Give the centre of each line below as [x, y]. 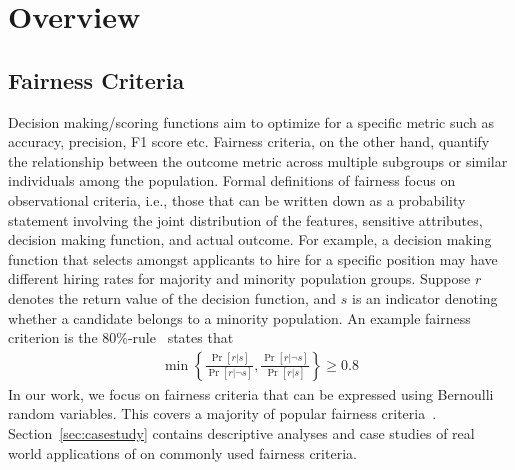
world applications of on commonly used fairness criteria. [182, 452]
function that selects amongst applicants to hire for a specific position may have [253, 258]
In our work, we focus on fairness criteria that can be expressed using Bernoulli [251, 393]
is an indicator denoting [425, 297]
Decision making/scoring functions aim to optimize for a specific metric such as [251, 121]
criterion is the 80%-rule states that [121, 337]
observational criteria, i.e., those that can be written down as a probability [237, 199]
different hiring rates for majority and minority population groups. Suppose [239, 278]
